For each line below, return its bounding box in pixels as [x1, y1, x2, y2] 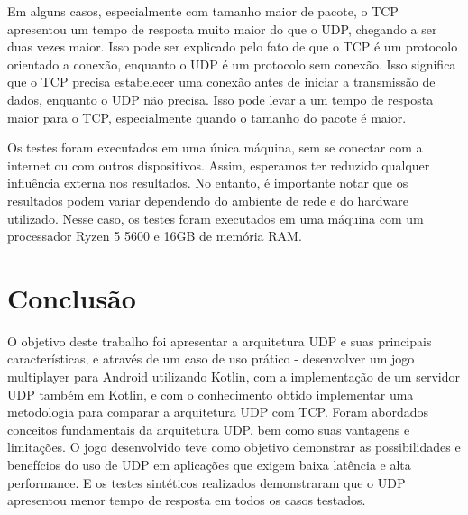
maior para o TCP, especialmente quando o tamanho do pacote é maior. [7, 107, 407, 126]
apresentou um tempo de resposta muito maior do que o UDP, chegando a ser [7, 19, 437, 38]
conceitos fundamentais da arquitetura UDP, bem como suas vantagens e [7, 419, 410, 438]
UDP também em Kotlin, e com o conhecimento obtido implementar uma [7, 384, 414, 403]
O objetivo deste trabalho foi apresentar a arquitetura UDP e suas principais [7, 331, 432, 350]
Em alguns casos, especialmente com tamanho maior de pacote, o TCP [7, 2, 399, 20]
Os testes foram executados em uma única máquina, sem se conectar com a [7, 138, 423, 157]
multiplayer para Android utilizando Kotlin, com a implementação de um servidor [7, 367, 460, 386]
